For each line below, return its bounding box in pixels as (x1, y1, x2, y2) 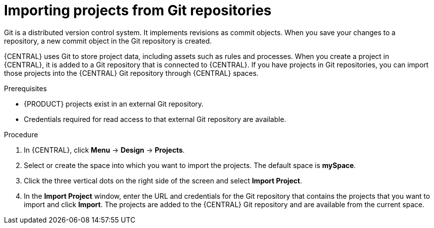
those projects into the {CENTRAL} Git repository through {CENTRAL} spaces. (4, 68, 259, 77)
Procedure (4, 130, 38, 139)
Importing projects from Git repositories (4, 2, 272, 19)
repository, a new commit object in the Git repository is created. (4, 36, 212, 45)
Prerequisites (4, 84, 47, 93)
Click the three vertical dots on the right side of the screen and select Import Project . (24, 176, 303, 185)
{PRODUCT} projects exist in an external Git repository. (24, 99, 204, 108)
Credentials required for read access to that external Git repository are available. (24, 114, 286, 123)
